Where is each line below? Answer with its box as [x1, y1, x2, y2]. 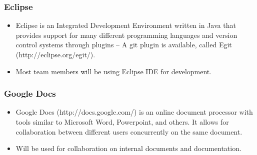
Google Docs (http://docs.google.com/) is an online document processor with [15, 107, 253, 117]
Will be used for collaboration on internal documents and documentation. [15, 143, 241, 154]
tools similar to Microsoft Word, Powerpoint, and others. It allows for [15, 117, 229, 127]
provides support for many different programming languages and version [15, 29, 237, 40]
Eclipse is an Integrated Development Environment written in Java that [15, 20, 236, 30]
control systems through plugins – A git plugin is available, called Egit [15, 39, 232, 50]
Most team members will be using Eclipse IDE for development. [15, 66, 212, 76]
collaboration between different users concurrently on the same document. [15, 126, 242, 137]
